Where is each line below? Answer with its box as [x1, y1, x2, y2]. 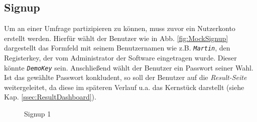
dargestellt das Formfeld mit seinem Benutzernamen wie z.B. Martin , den [4, 42, 230, 53]
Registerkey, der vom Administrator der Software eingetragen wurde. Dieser [4, 52, 237, 63]
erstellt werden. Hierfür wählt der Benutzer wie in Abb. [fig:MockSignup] [4, 32, 228, 43]
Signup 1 [24, 108, 51, 119]
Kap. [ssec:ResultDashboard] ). [4, 91, 96, 102]
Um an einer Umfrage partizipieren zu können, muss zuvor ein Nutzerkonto [4, 23, 235, 33]
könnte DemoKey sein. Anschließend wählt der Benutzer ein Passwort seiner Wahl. [4, 62, 253, 72]
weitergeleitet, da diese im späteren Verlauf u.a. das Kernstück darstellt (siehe [4, 81, 244, 92]
